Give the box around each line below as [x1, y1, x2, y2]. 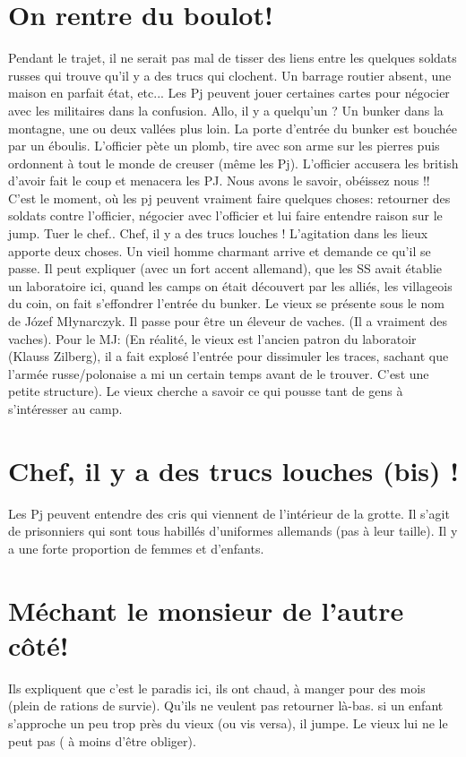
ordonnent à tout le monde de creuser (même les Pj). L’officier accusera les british [8, 153, 459, 172]
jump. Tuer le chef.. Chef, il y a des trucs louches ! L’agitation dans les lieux [8, 224, 428, 243]
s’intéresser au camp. [8, 400, 123, 417]
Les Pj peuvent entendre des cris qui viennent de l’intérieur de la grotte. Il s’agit [8, 503, 450, 522]
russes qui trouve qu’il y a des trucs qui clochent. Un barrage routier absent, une [8, 65, 452, 84]
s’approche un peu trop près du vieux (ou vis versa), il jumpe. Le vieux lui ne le [8, 714, 448, 732]
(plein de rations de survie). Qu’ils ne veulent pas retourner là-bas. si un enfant [8, 696, 444, 715]
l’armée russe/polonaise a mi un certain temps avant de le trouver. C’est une [8, 364, 429, 383]
